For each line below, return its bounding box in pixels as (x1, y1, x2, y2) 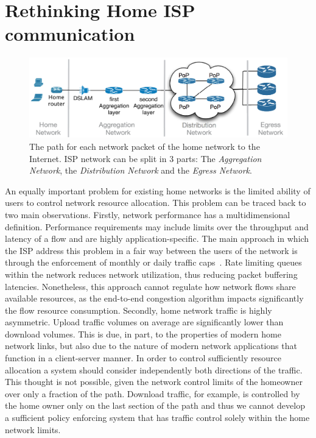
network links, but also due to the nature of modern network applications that (5, 339, 297, 352)
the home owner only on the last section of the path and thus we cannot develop (5, 399, 305, 412)
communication (5, 21, 135, 46)
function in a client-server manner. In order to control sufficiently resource (5, 351, 281, 364)
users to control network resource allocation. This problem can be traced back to (5, 196, 306, 209)
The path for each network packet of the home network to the (29, 140, 260, 152)
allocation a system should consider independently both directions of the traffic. (5, 363, 303, 376)
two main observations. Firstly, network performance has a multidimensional (5, 208, 290, 221)
